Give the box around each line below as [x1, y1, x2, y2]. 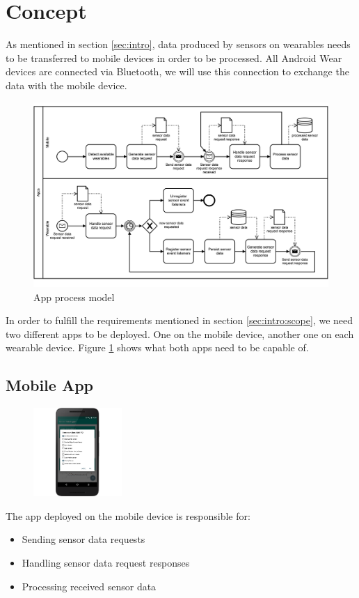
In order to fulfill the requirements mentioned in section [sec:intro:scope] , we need [6, 313, 353, 328]
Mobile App [6, 374, 94, 396]
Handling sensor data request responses [22, 555, 190, 570]
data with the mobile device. [6, 77, 127, 92]
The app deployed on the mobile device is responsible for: [6, 508, 250, 523]
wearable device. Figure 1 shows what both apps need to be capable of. [6, 340, 309, 355]
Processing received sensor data [22, 578, 157, 593]
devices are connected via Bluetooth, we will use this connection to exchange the [6, 64, 349, 79]
